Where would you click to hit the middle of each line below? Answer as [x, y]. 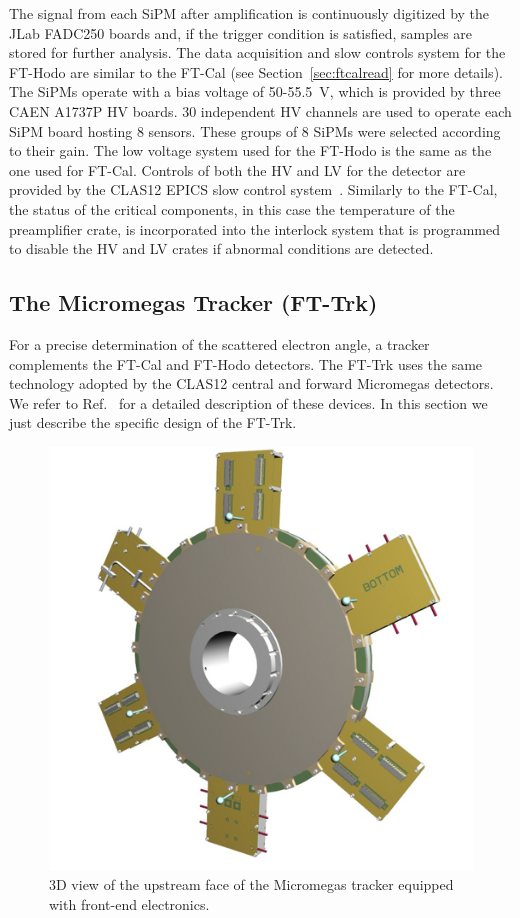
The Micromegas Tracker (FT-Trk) [193, 302]
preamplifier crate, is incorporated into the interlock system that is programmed [255, 228]
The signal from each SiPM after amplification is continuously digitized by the [249, 13]
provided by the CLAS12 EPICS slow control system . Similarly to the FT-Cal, [253, 189]
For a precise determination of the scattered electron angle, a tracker [219, 343]
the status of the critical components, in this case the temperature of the [232, 208]
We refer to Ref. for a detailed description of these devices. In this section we [248, 402]
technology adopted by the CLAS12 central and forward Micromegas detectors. [251, 383]
